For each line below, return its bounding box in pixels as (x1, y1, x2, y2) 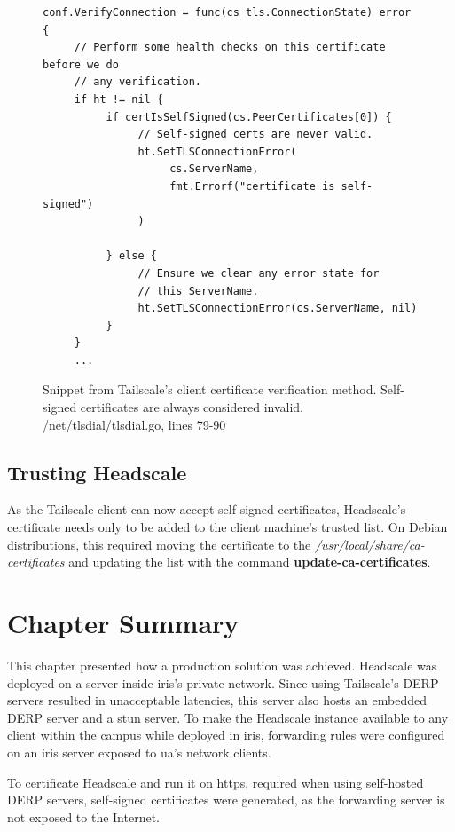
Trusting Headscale (7, 458, 187, 486)
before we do (43, 58, 119, 71)
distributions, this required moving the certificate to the (7, 535, 311, 553)
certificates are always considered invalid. (80, 398, 304, 416)
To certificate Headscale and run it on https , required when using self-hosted (7, 773, 424, 791)
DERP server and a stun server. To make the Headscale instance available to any (7, 708, 449, 726)
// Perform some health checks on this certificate (74, 41, 386, 54)
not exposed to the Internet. (7, 807, 161, 826)
